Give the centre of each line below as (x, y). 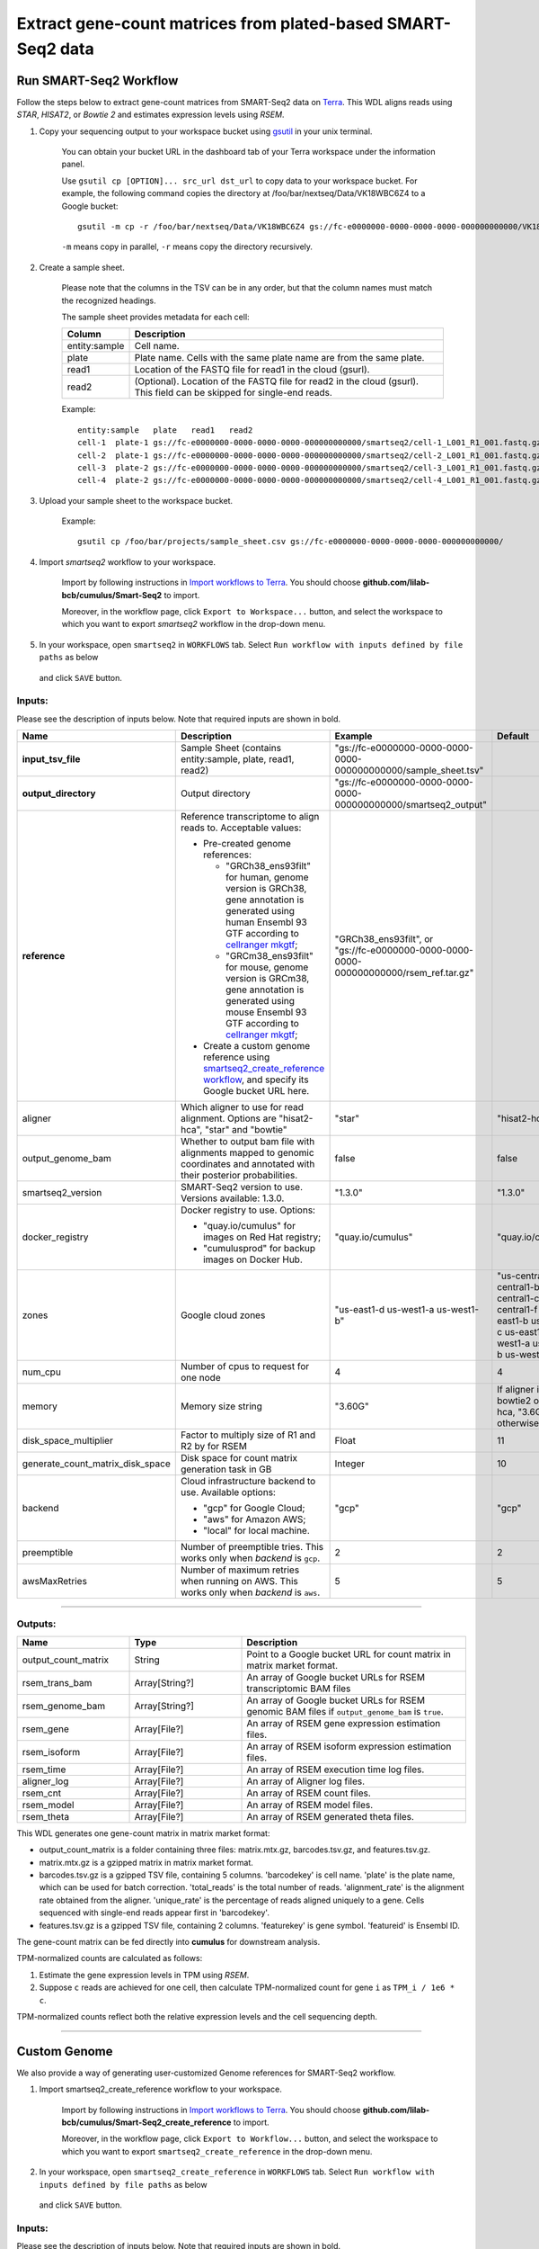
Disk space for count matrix (239, 1458)
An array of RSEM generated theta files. (331, 1816)
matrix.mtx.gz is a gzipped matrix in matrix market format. (146, 1862)
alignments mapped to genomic (247, 1153)
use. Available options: (228, 1492)
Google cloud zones (223, 1315)
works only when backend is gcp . (250, 1558)
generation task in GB (226, 1469)
